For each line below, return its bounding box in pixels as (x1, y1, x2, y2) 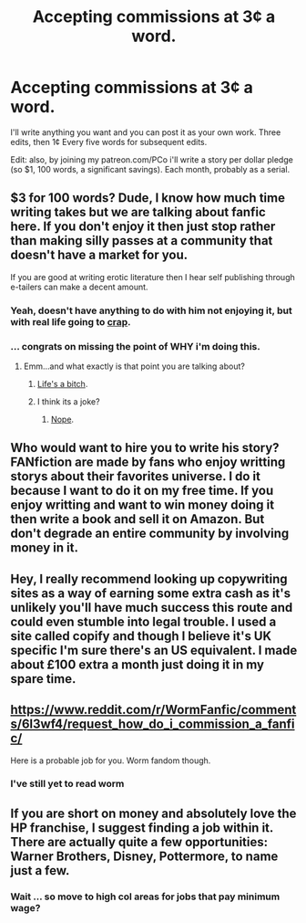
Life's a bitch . (36, 378, 88, 389)
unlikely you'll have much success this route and (10, 600, 293, 615)
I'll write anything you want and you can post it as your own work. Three (10, 126, 281, 138)
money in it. (10, 540, 78, 556)
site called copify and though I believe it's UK (10, 628, 272, 644)
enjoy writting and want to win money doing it (10, 498, 275, 513)
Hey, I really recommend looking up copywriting (10, 571, 288, 586)
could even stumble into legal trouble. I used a (10, 614, 277, 629)
